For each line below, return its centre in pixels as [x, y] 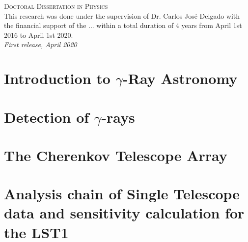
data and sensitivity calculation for [124, 213]
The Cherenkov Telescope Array [116, 155]
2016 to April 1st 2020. [39, 35]
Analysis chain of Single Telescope [122, 194]
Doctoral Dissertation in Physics [56, 6]
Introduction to [57, 78]
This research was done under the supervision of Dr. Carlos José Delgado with [122, 15]
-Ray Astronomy [180, 78]
